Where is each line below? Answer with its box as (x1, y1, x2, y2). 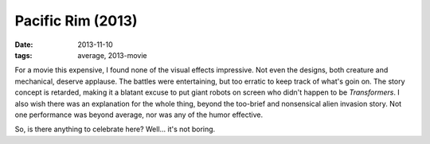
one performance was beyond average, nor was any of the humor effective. (14, 110, 263, 119)
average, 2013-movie (77, 50, 147, 60)
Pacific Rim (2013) (14, 12, 139, 29)
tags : (14, 50, 33, 60)
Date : (14, 40, 33, 49)
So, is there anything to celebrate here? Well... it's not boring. (14, 124, 216, 134)
